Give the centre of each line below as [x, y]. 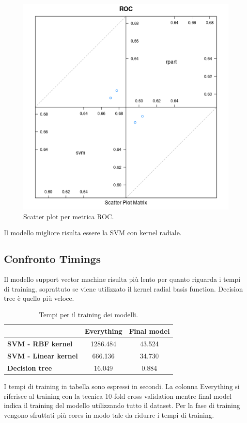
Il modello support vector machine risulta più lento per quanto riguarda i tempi [122, 279]
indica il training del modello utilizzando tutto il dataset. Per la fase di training [122, 405]
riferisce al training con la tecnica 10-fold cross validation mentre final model [118, 396]
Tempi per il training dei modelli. [88, 314]
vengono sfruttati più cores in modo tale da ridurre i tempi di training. [109, 415]
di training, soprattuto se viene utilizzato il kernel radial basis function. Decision [123, 288]
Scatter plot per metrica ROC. [69, 216]
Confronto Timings [52, 259]
